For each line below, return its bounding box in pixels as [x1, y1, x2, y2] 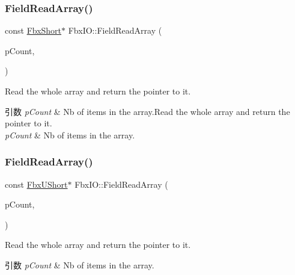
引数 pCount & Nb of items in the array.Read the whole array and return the [5, 105, 290, 117]
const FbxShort [5, 24, 62, 37]
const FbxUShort [5, 178, 68, 190]
